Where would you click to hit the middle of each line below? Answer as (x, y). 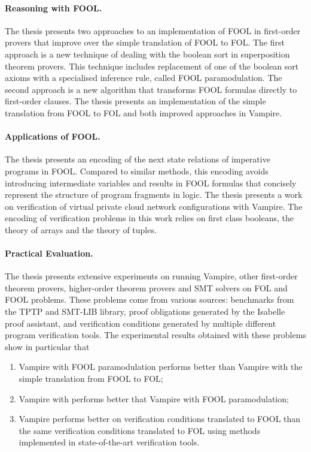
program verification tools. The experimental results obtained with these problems (155, 335)
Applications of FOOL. (53, 136)
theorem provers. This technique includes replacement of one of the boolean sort (152, 66)
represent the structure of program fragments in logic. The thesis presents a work (154, 195)
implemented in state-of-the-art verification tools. (109, 442)
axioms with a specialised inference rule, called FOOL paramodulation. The (144, 78)
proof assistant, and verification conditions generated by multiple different (141, 323)
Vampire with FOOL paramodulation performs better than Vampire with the (161, 367)
